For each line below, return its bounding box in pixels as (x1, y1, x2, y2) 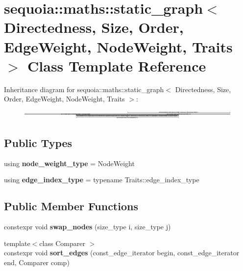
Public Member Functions (4, 198, 138, 214)
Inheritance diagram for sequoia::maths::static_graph (4, 84, 164, 94)
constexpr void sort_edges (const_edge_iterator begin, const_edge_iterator (4, 247, 240, 258)
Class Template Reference (27, 55, 206, 75)
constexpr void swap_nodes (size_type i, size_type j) (4, 222, 171, 232)
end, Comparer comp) (4, 257, 70, 268)
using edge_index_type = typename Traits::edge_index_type (4, 174, 199, 185)
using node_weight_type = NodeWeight (4, 158, 135, 168)
